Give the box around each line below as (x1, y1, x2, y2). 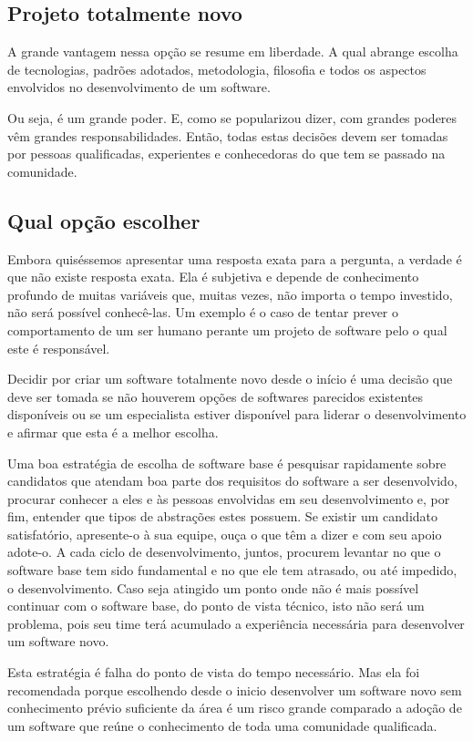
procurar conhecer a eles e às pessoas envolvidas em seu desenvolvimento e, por (7, 489, 450, 508)
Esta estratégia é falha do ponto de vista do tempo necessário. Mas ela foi (7, 663, 420, 682)
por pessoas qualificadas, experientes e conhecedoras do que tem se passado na (7, 144, 446, 163)
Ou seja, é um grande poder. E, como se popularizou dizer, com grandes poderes (7, 108, 458, 127)
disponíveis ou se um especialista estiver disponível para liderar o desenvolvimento (7, 405, 467, 424)
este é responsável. (7, 338, 110, 357)
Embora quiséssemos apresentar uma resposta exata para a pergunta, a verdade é (7, 249, 462, 268)
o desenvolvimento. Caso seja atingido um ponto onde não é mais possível (7, 578, 419, 597)
